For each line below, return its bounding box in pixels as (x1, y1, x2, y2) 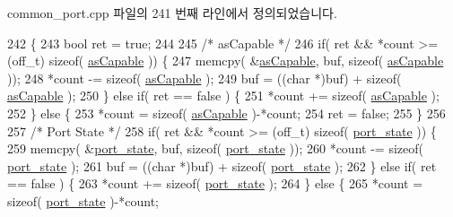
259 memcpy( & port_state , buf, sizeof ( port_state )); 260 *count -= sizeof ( (7, 139, 423, 158)
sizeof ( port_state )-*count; (7, 191, 159, 210)
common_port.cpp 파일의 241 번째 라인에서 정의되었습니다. (7, 4, 337, 22)
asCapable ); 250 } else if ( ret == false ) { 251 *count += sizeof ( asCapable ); (7, 86, 440, 105)
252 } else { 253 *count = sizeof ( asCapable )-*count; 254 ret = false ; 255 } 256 (7, 103, 446, 122)
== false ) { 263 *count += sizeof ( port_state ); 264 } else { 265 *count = (7, 174, 423, 193)
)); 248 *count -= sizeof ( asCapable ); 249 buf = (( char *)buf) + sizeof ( (7, 68, 402, 87)
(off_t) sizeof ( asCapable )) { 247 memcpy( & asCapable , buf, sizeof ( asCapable (7, 51, 444, 70)
